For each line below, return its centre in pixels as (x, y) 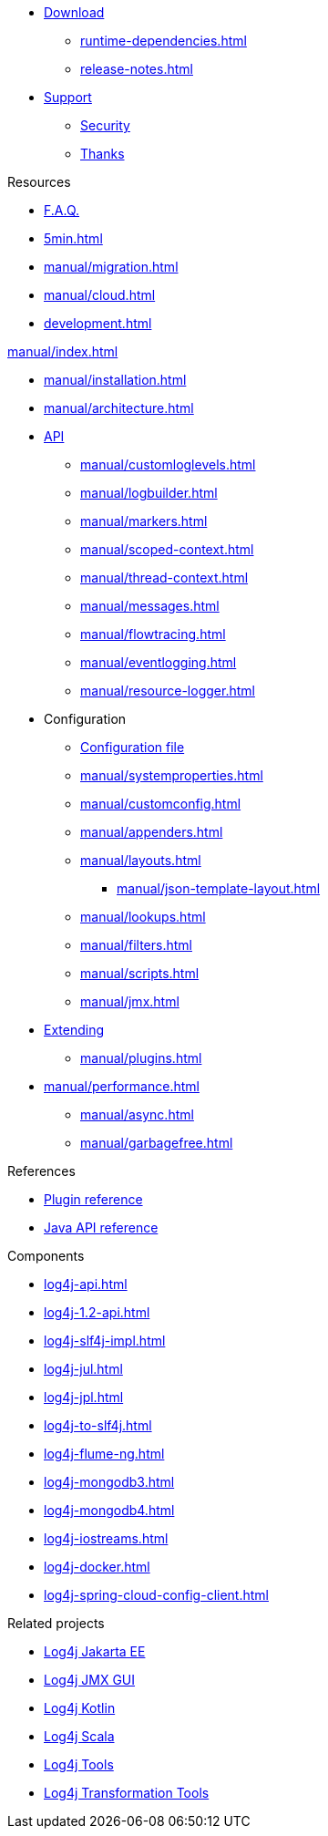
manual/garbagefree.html (157, 1143)
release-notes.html (137, 69)
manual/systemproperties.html (172, 775)
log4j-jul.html (83, 1369)
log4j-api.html (86, 1284)
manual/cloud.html (100, 295)
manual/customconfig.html (161, 804)
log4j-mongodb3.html (109, 1482)
